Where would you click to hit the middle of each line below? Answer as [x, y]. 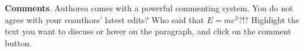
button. [18, 42]
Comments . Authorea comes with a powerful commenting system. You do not [149, 8]
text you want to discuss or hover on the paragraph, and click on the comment [148, 31]
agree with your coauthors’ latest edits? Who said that [104, 19]
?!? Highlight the [269, 19]
